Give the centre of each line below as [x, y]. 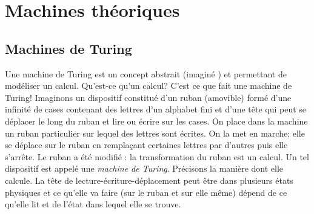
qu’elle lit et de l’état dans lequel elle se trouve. [93, 204]
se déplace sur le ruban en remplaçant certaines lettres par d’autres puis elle [146, 145]
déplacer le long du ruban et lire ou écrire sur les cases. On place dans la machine [156, 121]
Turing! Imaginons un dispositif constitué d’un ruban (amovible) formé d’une [148, 97]
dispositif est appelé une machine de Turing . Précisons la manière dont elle [144, 168]
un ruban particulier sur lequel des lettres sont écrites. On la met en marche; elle [155, 133]
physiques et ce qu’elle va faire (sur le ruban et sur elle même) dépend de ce [146, 192]
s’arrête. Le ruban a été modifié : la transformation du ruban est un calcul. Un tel [157, 156]
